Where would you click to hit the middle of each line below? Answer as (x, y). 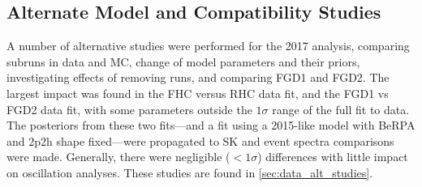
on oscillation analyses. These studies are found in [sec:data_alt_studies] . (190, 172)
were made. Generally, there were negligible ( (118, 157)
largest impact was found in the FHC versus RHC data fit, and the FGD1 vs (198, 93)
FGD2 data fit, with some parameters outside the (129, 109)
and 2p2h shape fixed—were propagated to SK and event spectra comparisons (200, 140)
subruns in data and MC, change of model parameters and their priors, (183, 61)
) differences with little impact (333, 157)
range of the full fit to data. (341, 109)
